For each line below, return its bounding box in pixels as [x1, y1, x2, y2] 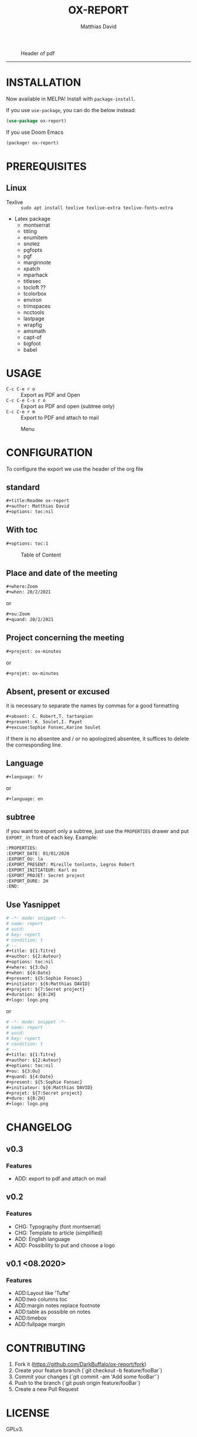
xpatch [23, 265, 40, 272]
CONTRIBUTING [6, 1341, 86, 1355]
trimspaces [23, 302, 51, 309]
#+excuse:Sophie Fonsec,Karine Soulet [6, 724, 101, 731]
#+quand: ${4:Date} [6, 1074, 54, 1080]
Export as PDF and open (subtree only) [21, 403, 115, 410]
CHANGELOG [6, 1121, 72, 1134]
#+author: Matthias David [6, 503, 69, 510]
